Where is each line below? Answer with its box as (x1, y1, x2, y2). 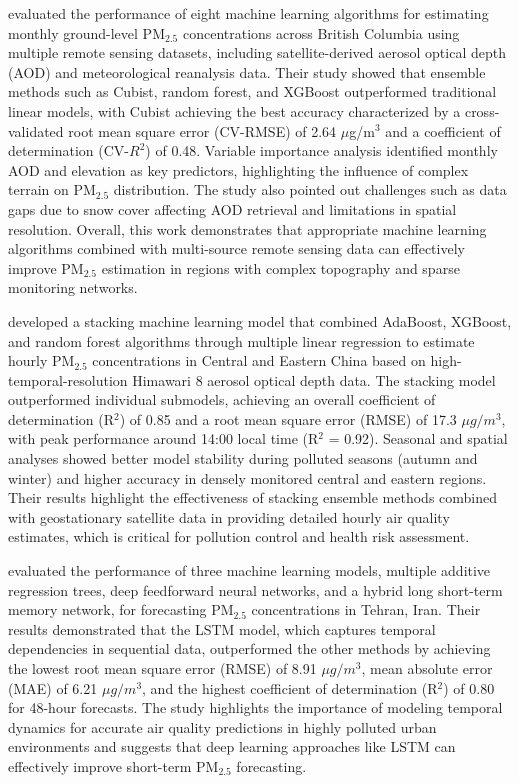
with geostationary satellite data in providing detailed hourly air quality (8, 506, 450, 527)
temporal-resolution (8, 369, 128, 390)
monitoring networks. (8, 277, 138, 298)
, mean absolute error (361, 658, 493, 678)
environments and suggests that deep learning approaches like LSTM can (8, 736, 456, 757)
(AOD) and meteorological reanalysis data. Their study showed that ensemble (8, 61, 486, 82)
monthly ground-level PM (8, 22, 165, 43)
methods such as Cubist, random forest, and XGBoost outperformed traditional (8, 81, 497, 102)
